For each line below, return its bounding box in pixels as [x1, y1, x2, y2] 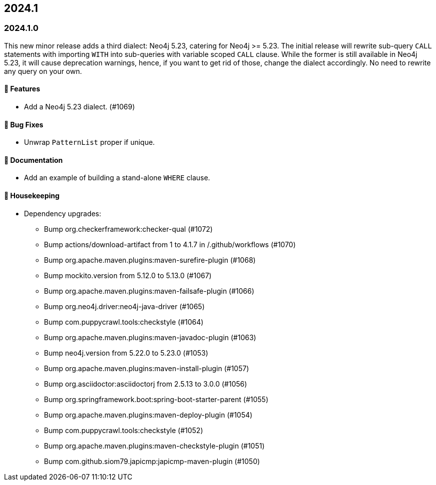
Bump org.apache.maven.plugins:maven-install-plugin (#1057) [44, 364, 249, 373]
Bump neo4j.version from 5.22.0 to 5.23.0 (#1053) [44, 348, 208, 357]
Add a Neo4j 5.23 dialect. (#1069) [24, 102, 135, 111]
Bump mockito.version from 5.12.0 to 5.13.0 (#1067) [44, 271, 212, 280]
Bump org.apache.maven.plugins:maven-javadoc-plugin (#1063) [44, 333, 256, 342]
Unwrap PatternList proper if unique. [24, 138, 155, 147]
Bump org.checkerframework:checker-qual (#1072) [44, 224, 213, 233]
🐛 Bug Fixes [4, 120, 43, 129]
